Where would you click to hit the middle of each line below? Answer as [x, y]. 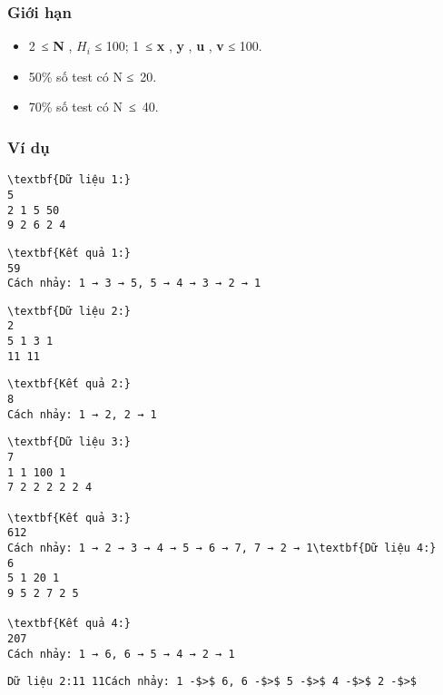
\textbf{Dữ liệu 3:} [69, 442]
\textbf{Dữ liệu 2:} [69, 311]
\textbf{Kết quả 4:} [69, 624]
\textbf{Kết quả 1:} [69, 253]
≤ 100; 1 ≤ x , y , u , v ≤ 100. [178, 46]
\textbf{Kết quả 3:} [69, 518]
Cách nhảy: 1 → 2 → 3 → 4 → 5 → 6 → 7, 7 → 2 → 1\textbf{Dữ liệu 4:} [222, 548]
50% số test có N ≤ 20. [93, 76]
